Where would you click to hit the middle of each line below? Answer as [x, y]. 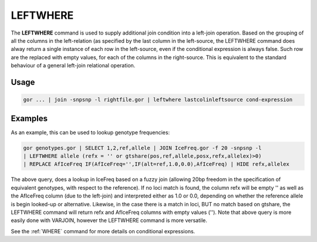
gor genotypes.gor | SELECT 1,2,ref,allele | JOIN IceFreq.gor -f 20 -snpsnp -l [142, 148]
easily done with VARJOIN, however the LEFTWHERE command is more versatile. [109, 220]
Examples [29, 118]
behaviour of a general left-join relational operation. [73, 66]
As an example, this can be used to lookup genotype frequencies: [90, 132]
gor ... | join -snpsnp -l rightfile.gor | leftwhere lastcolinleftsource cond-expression [158, 100]
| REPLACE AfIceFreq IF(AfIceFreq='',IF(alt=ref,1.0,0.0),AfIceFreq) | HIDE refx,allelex [156, 164]
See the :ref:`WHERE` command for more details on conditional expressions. [103, 231]
